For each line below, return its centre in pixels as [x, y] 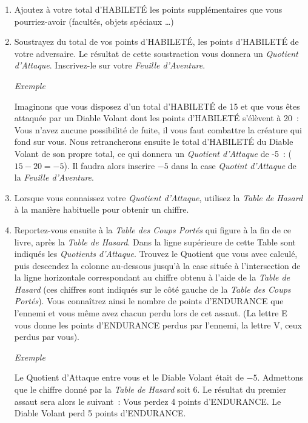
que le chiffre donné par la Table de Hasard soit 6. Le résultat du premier [150, 389]
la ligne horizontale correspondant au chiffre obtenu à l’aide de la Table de [152, 277]
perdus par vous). [47, 337]
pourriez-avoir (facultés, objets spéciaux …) [94, 21]
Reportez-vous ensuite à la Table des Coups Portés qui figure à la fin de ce [152, 229]
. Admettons [280, 377]
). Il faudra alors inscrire [109, 165]
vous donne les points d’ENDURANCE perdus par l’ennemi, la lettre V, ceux [158, 325]
